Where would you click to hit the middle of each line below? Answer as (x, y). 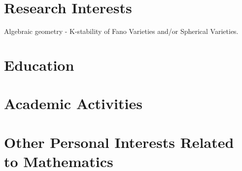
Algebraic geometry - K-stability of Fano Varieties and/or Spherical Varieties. (121, 31)
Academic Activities (73, 103)
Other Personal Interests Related (119, 142)
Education (39, 65)
